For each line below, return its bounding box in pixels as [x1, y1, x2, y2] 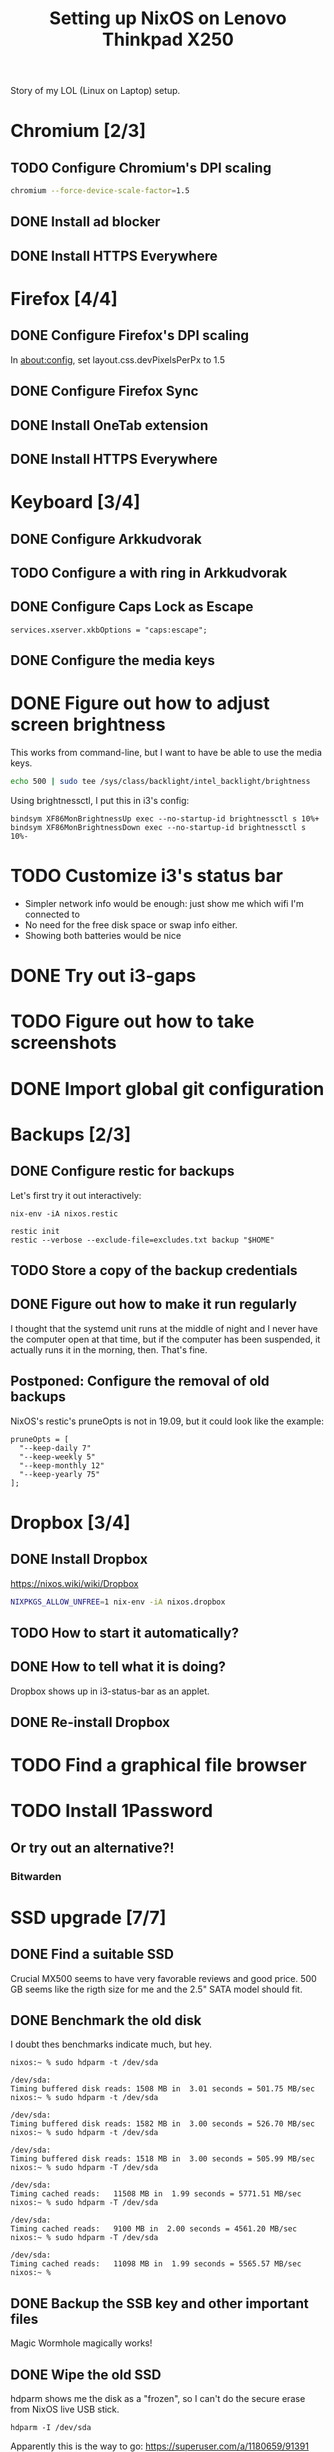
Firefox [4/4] [10, 288, 118, 311]
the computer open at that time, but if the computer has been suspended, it [10, 1333, 321, 1345]
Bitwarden [10, 1869, 62, 1883]
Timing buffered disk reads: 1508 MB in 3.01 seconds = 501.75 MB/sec [10, 2084, 315, 2094]
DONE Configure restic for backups [10, 1163, 235, 1180]
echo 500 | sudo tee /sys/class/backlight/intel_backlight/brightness [10, 777, 311, 787]
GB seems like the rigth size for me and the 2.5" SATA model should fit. [10, 1983, 303, 1995]
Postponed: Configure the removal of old [10, 1373, 270, 1390]
